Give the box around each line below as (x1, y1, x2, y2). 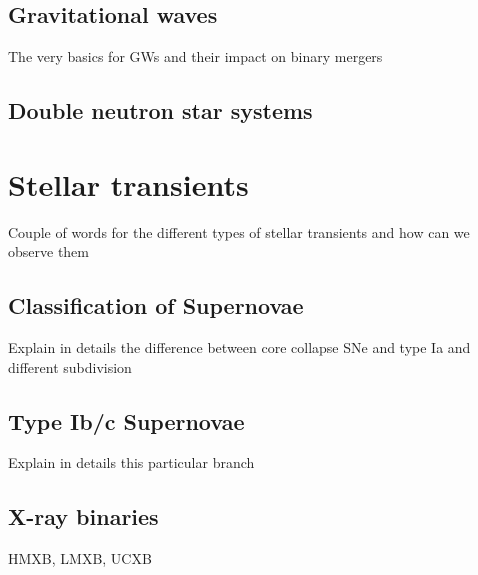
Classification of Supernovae (8, 290, 304, 321)
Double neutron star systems (8, 95, 313, 126)
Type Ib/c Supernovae (8, 405, 245, 436)
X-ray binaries (8, 501, 159, 532)
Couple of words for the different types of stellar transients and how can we (8, 221, 470, 242)
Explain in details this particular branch (8, 452, 255, 473)
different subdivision (8, 356, 132, 377)
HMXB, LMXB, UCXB (8, 548, 152, 569)
